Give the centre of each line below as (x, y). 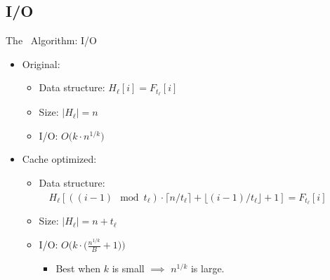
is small (128, 268)
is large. (207, 268)
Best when (78, 268)
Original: (41, 64)
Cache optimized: (59, 159)
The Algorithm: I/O (51, 40)
